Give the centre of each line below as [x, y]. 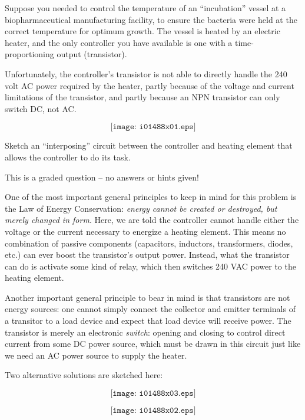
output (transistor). [92, 54]
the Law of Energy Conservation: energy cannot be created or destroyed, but [141, 208]
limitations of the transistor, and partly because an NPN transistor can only [142, 97]
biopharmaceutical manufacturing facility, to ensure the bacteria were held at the [151, 19]
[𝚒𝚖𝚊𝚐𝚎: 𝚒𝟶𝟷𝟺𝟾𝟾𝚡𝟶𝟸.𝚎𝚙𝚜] [153, 411]
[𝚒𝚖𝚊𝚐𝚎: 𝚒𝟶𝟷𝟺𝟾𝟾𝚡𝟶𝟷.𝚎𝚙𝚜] [153, 127]
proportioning [29, 54]
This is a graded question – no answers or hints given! [102, 177]
